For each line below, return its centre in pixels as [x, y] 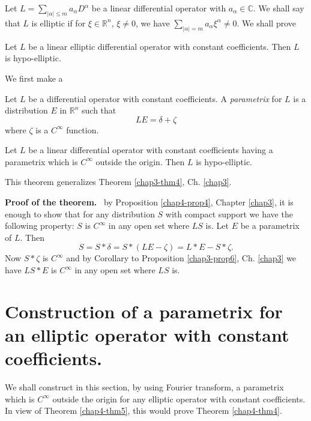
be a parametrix [270, 226]
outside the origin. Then [140, 161]
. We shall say [279, 8]
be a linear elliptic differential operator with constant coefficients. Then [160, 46]
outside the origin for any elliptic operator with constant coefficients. [179, 398]
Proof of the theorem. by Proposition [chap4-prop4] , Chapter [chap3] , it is [149, 202]
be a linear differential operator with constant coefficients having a [151, 150]
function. [83, 129]
